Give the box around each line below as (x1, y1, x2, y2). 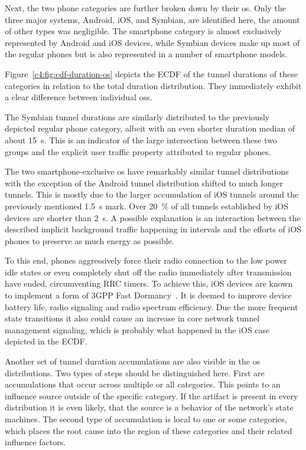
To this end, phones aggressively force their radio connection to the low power (5, 254, 287, 267)
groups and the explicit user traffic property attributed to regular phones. (5, 145, 271, 157)
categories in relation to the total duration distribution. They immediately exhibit (5, 79, 302, 91)
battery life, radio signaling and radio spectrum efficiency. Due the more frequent (5, 300, 298, 313)
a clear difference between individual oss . (5, 91, 152, 103)
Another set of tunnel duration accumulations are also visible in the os (5, 355, 261, 367)
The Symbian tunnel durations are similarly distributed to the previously (5, 110, 270, 123)
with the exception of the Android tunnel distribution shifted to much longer (5, 176, 283, 189)
